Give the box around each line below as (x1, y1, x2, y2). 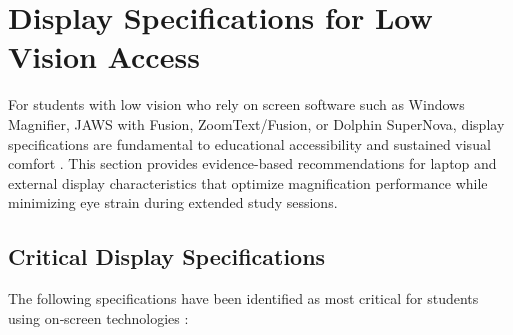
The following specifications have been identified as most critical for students (8, 288, 479, 309)
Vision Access (8, 36, 200, 77)
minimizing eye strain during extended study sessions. (8, 192, 338, 213)
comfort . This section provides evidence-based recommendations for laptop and (8, 153, 497, 174)
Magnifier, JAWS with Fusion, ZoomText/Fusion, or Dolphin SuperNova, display (8, 113, 505, 134)
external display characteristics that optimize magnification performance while (8, 172, 488, 193)
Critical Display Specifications (8, 241, 326, 272)
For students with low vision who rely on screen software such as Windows (8, 94, 465, 115)
